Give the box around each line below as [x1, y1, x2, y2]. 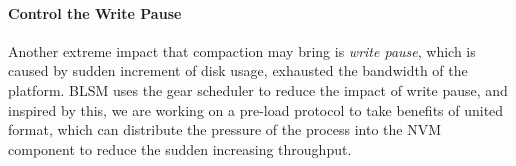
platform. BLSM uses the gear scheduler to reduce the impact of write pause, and [8, 79, 508, 100]
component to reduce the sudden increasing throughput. [8, 138, 352, 159]
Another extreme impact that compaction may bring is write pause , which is [8, 40, 476, 61]
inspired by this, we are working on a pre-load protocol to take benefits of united [8, 99, 504, 120]
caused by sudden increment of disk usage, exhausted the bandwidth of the [8, 60, 468, 81]
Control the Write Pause [8, 2, 182, 23]
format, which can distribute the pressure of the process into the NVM [8, 119, 442, 140]
